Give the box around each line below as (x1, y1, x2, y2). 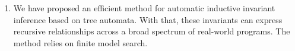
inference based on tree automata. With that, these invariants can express (13, 13, 283, 26)
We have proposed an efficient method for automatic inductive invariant (13, 2, 275, 14)
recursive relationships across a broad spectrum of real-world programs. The (13, 25, 290, 37)
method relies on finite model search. (13, 36, 148, 49)
